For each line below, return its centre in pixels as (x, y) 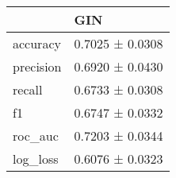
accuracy (37, 43)
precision (37, 66)
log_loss (36, 159)
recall (28, 89)
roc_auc (36, 135)
